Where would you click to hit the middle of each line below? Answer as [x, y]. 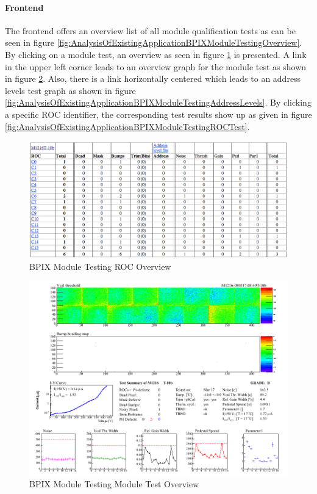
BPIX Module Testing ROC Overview [100, 267]
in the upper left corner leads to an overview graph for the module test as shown [156, 66]
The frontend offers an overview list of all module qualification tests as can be [150, 30]
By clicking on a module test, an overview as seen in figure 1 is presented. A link [156, 54]
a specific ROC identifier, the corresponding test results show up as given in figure [158, 114]
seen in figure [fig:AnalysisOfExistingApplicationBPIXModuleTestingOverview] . [154, 42]
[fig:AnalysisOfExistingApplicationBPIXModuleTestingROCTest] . [127, 126]
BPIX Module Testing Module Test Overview [114, 484]
